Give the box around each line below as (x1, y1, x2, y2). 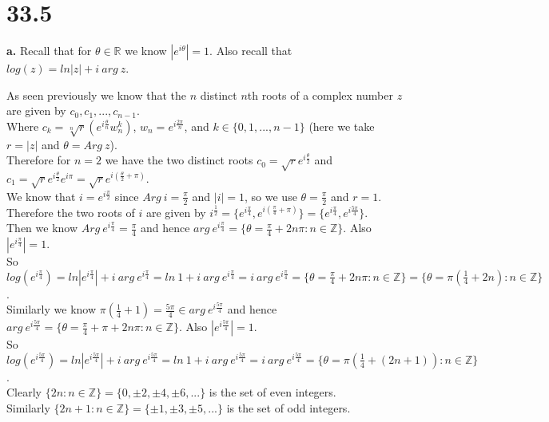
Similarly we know (6, 301, 97, 317)
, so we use (245, 187, 297, 204)
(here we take (308, 117, 375, 134)
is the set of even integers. (209, 384, 336, 400)
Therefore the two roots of (6, 203, 135, 220)
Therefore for (6, 152, 71, 168)
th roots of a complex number (247, 86, 393, 103)
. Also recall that (209, 42, 292, 59)
